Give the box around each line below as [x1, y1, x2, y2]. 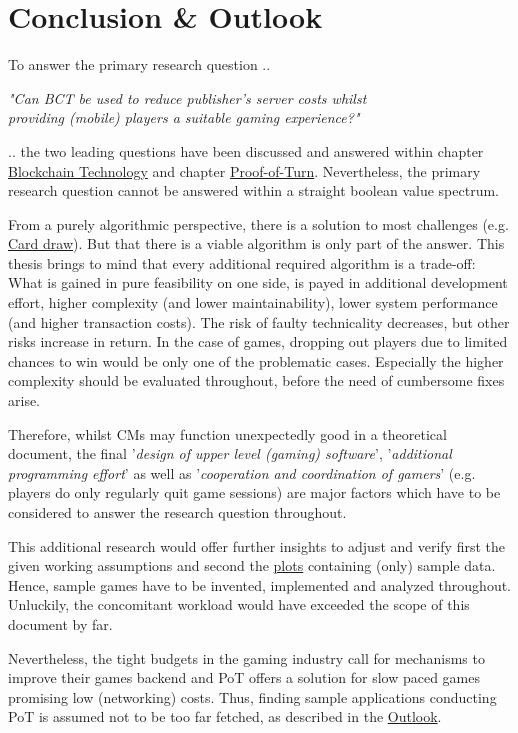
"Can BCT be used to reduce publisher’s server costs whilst [8, 87, 367, 108]
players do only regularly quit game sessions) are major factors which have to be [8, 482, 501, 503]
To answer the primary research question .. [8, 54, 271, 75]
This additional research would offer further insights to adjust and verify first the [8, 535, 505, 556]
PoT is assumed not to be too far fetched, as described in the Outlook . [8, 706, 442, 727]
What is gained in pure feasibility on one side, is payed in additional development [8, 272, 508, 293]
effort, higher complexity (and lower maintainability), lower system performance [8, 292, 498, 313]
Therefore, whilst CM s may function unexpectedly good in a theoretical [8, 423, 447, 444]
